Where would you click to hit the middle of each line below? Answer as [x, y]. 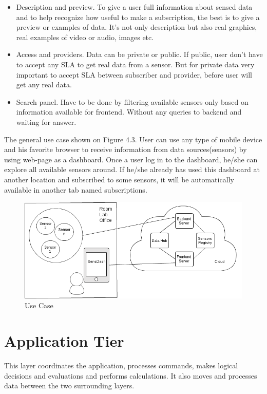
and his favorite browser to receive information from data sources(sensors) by [126, 149]
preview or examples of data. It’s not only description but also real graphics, [137, 27]
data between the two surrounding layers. [69, 386]
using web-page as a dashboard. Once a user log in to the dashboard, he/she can [131, 159]
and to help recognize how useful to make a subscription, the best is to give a [138, 17]
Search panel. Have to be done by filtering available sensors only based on [132, 101]
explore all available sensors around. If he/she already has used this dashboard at [132, 169]
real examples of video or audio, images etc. [85, 37]
